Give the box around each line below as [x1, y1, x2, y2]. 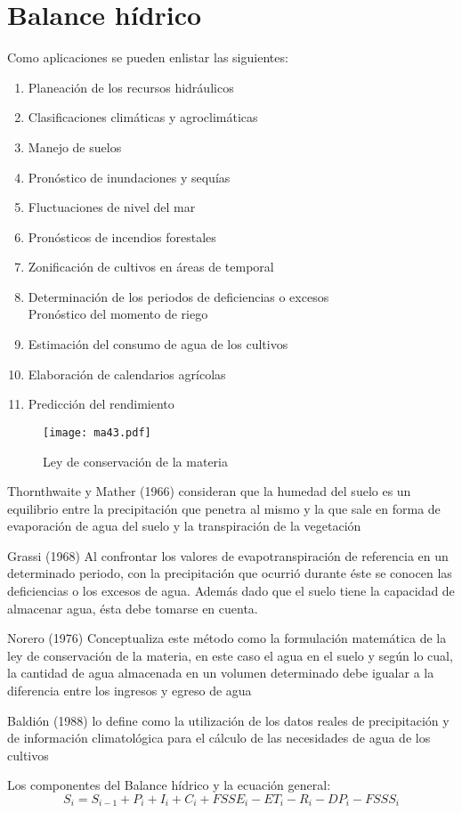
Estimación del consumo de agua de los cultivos [28, 335, 288, 354]
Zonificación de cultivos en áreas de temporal [28, 257, 274, 276]
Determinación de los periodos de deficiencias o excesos [28, 287, 329, 305]
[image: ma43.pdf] [43, 426, 151, 439]
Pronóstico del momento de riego [28, 305, 208, 323]
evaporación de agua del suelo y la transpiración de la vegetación [7, 516, 361, 535]
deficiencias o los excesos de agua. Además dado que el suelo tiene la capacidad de [7, 581, 455, 600]
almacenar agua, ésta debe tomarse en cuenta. [7, 598, 258, 617]
